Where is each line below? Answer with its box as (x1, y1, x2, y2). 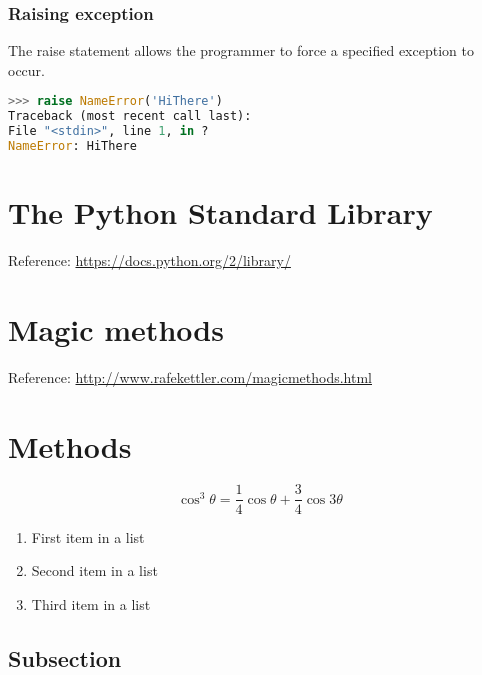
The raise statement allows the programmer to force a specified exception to (8, 40, 474, 61)
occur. (8, 59, 45, 80)
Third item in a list (31, 593, 151, 614)
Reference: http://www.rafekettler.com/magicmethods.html (8, 366, 372, 387)
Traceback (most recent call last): (8, 109, 252, 124)
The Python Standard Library (8, 192, 433, 233)
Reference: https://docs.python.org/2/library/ (8, 250, 291, 271)
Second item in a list (31, 560, 158, 581)
